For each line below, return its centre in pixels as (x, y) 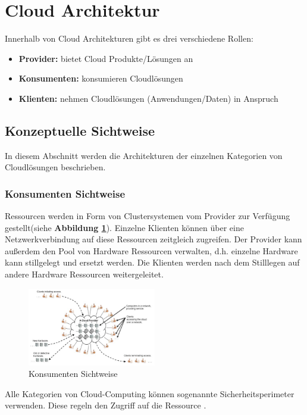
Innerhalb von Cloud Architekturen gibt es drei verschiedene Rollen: (129, 38)
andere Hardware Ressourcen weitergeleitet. (84, 274)
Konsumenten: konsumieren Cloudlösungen (101, 78)
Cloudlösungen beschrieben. (55, 167)
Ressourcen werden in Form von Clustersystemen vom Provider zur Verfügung (148, 216)
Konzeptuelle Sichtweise (80, 130)
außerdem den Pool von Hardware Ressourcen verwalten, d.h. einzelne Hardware (151, 250)
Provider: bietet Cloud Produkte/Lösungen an (106, 58)
